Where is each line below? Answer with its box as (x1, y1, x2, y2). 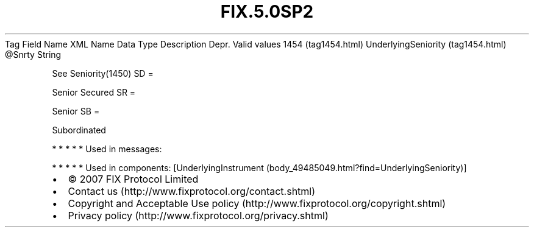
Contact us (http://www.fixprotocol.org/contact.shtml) (68, 185, 316, 197)
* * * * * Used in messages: (52, 143, 162, 154)
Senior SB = (52, 105, 100, 116)
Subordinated (52, 124, 106, 135)
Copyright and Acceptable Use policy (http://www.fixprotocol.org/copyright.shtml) (68, 197, 446, 209)
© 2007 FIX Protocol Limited (68, 172, 199, 185)
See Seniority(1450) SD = (52, 68, 154, 79)
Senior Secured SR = (52, 86, 136, 97)
